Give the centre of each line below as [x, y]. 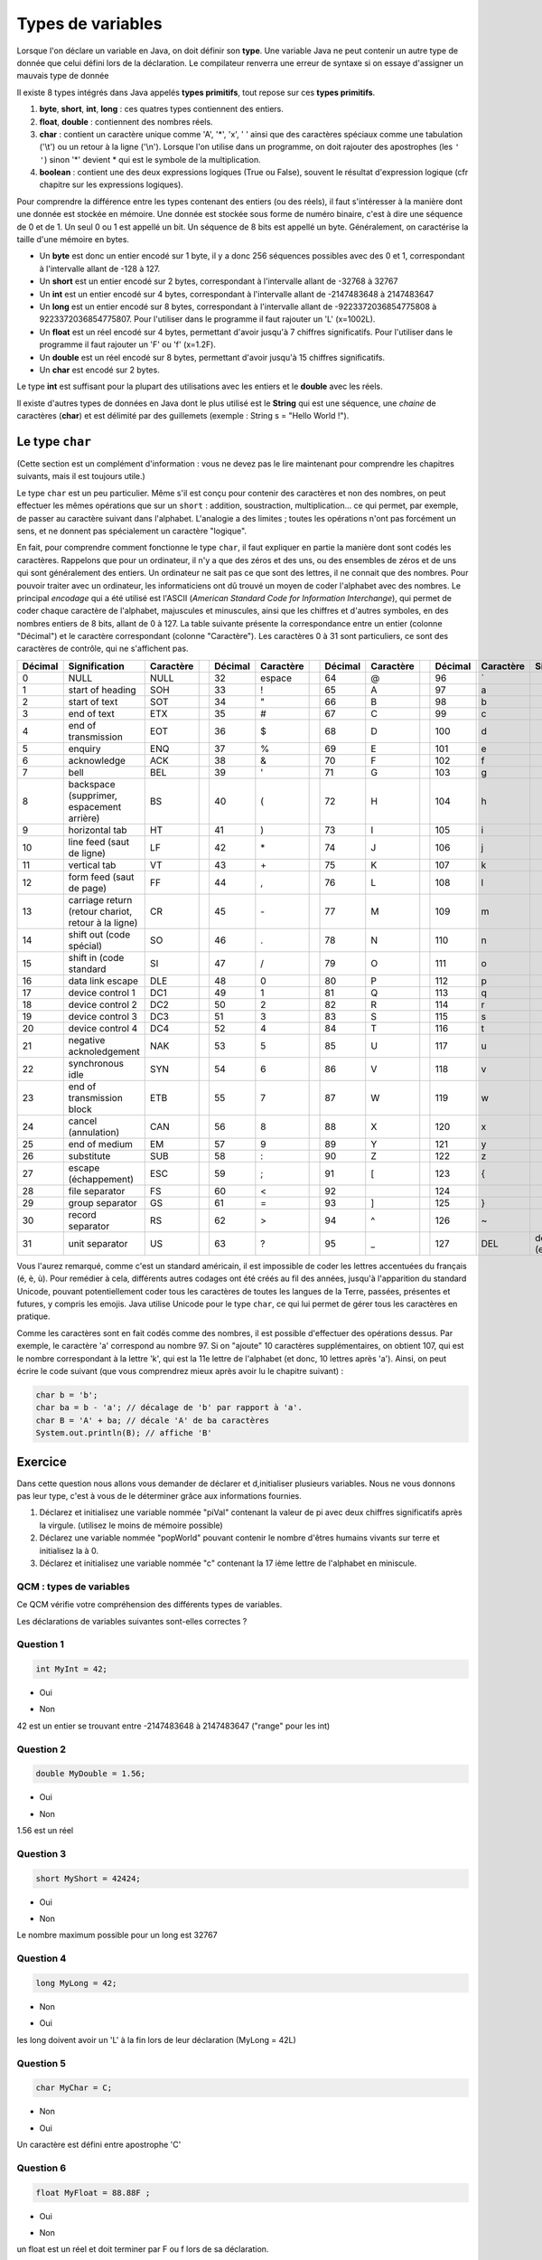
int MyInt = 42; [72, 1669]
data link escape [103, 981]
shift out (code [99, 934]
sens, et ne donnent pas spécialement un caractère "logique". [132, 531]
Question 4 [42, 1959]
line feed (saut [99, 842]
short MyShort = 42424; [89, 1879]
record [82, 1214]
